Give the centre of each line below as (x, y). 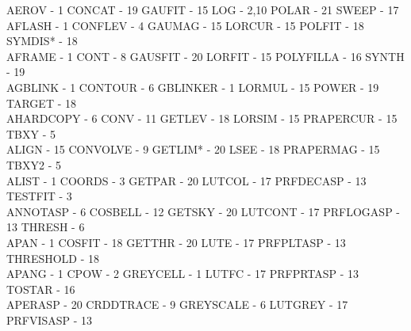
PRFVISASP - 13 (50, 320)
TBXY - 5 (31, 133)
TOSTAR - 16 (41, 289)
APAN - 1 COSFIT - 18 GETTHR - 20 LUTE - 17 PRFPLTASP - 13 (176, 242)
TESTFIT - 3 (39, 196)
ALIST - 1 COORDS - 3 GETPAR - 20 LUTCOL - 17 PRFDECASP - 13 (186, 180)
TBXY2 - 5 (34, 164)
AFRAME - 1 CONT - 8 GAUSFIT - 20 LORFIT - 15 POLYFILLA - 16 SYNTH (205, 56)
